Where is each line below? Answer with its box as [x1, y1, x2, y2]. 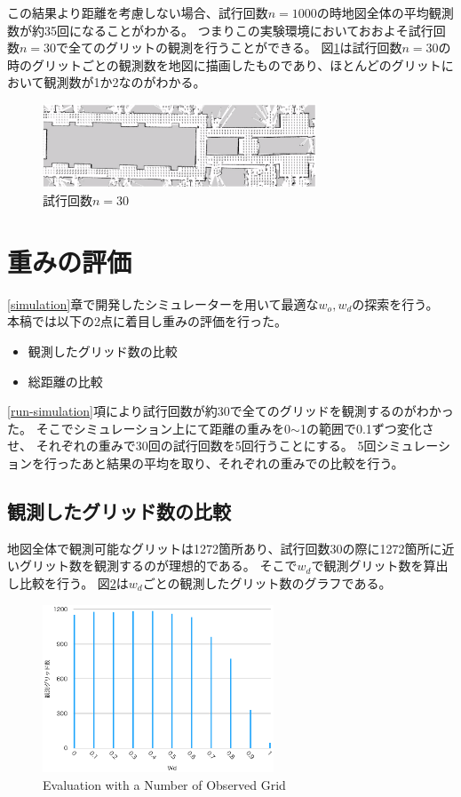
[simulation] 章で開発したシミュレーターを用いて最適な [7, 294, 319, 313]
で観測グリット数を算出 [311, 556, 449, 575]
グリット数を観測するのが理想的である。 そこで [19, 556, 298, 575]
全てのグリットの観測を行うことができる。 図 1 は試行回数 [68, 38, 402, 57]
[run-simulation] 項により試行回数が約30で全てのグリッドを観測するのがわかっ [7, 402, 454, 420]
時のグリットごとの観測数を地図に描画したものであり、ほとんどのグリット [7, 55, 441, 74]
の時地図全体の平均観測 [316, 4, 454, 21]
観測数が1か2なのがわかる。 [44, 73, 206, 92]
